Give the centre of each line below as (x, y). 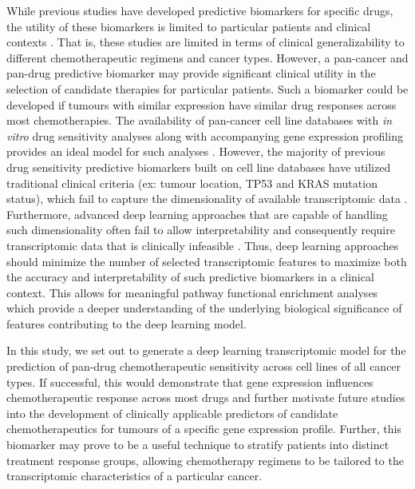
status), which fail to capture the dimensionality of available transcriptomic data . (207, 199)
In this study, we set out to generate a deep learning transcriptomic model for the (206, 350)
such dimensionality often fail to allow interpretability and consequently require (201, 230)
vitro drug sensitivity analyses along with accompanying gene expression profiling (205, 135)
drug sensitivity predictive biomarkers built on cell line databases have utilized (199, 167)
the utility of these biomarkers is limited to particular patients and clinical (189, 26)
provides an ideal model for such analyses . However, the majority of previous (196, 151)
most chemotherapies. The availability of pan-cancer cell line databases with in (200, 120)
